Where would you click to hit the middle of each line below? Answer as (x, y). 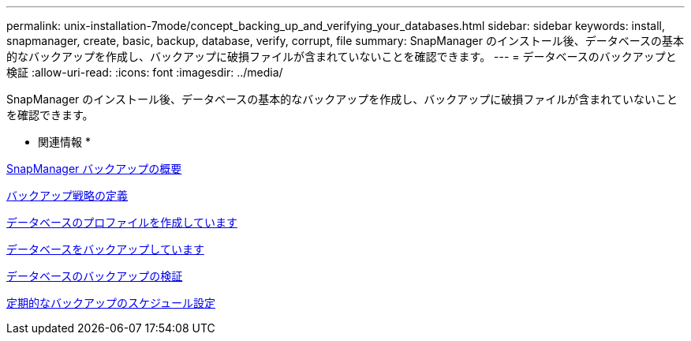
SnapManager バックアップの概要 (94, 169)
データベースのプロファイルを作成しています (122, 222)
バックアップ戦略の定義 (67, 195)
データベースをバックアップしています (105, 249)
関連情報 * (64, 142)
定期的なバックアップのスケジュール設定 (111, 303)
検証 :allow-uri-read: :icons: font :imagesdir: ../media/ (145, 72)
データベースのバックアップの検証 (95, 276)
